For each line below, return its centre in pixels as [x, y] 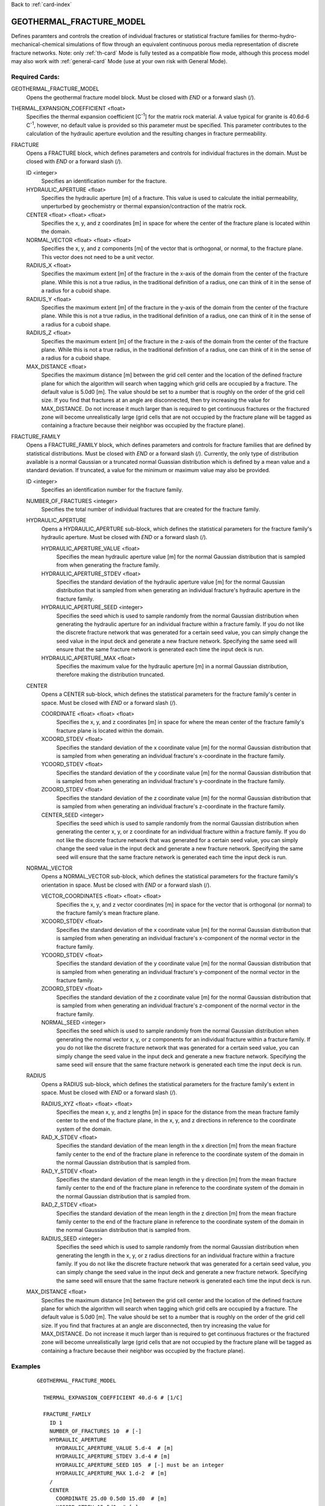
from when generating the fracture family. [108, 565]
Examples [26, 1366]
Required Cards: [36, 77]
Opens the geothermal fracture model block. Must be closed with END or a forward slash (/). [141, 97]
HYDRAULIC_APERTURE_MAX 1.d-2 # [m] [111, 1473]
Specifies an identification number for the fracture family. [112, 490]
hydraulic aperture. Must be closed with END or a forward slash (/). [124, 537]
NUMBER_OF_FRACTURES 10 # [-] [95, 1431]
